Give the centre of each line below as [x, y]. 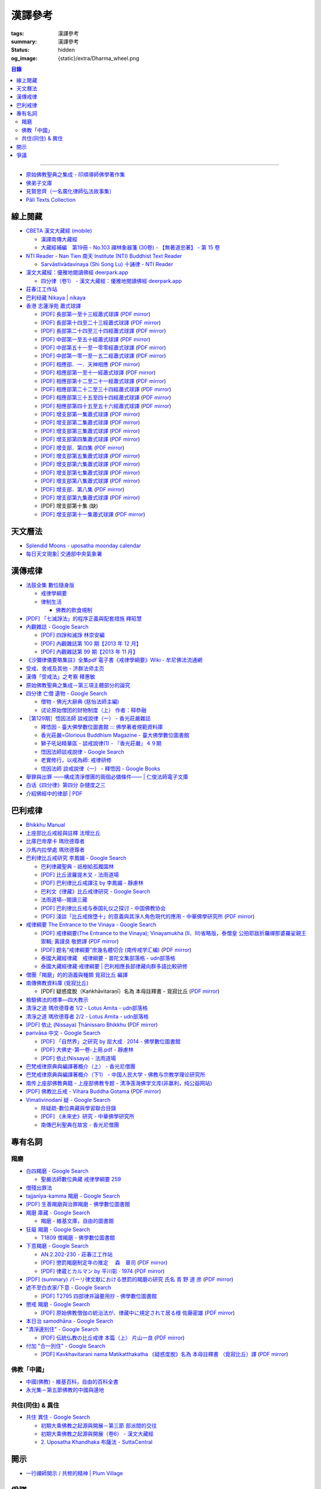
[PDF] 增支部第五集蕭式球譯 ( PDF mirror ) [90, 456]
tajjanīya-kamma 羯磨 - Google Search [73, 1196]
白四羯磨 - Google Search [57, 1171]
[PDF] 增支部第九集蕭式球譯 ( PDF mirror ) [90, 497]
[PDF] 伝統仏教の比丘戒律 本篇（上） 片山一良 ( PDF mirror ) [113, 1338]
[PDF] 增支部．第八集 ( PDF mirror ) [83, 489]
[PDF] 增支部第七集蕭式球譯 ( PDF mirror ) [90, 472]
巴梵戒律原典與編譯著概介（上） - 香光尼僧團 [81, 1066]
